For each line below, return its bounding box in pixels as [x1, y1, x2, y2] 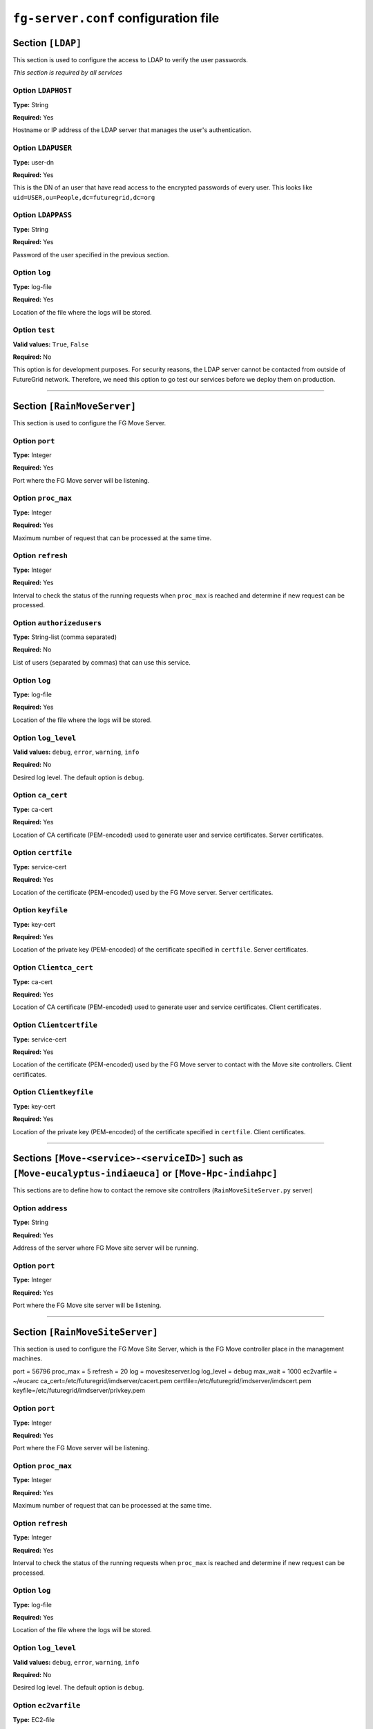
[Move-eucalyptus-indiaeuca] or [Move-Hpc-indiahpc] [12, 1167, 278, 1179]
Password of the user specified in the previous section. [12, 250, 170, 259]
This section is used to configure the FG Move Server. [12, 418, 166, 427]
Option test [12, 325, 55, 335]
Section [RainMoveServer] [12, 400, 137, 412]
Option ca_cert [12, 790, 68, 800]
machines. [12, 1354, 43, 1362]
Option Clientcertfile [12, 1020, 98, 1030]
